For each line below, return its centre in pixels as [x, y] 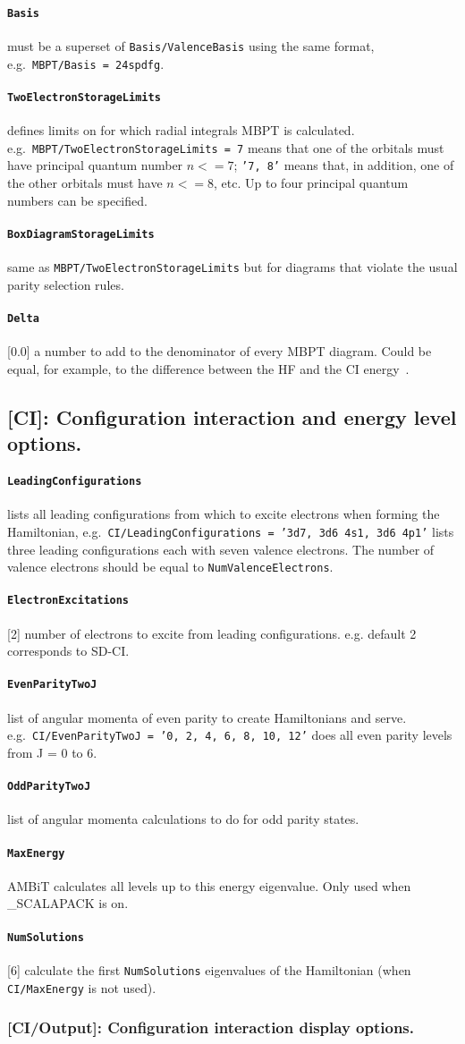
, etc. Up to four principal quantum [311, 182]
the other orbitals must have [85, 182]
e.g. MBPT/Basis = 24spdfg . [86, 63]
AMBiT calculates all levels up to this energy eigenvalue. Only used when [209, 885]
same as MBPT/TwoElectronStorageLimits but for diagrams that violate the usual [232, 266]
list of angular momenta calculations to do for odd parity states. [183, 819]
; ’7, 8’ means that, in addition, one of [344, 165]
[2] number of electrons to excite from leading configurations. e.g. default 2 [212, 633]
